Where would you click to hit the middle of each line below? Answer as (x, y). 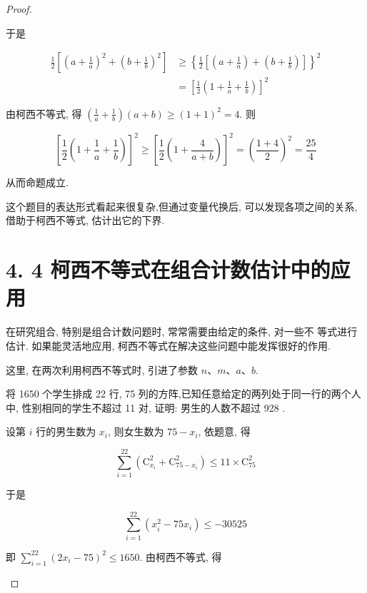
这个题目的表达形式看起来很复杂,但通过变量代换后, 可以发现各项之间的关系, (182, 206)
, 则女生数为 (136, 431)
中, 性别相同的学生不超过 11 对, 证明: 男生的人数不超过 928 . (146, 407)
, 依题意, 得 (224, 431)
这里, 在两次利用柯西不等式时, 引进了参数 (102, 369)
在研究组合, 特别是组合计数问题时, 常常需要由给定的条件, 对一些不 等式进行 (182, 331)
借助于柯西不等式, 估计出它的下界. (85, 220)
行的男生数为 (66, 431)
